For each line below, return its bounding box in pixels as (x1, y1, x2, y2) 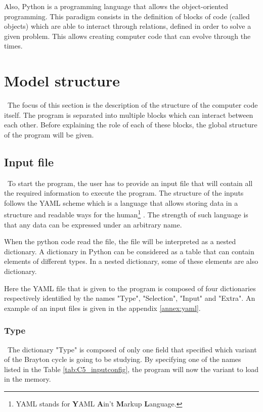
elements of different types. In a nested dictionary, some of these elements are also (4, 256, 258, 266)
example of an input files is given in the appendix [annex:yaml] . (4, 302, 201, 313)
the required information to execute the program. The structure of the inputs (4, 188, 244, 198)
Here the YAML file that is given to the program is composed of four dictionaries (4, 283, 256, 293)
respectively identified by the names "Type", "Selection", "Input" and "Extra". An (4, 293, 255, 303)
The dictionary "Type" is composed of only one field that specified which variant (7, 344, 257, 354)
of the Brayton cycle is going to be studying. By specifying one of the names (4, 354, 241, 364)
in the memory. (4, 374, 51, 384)
